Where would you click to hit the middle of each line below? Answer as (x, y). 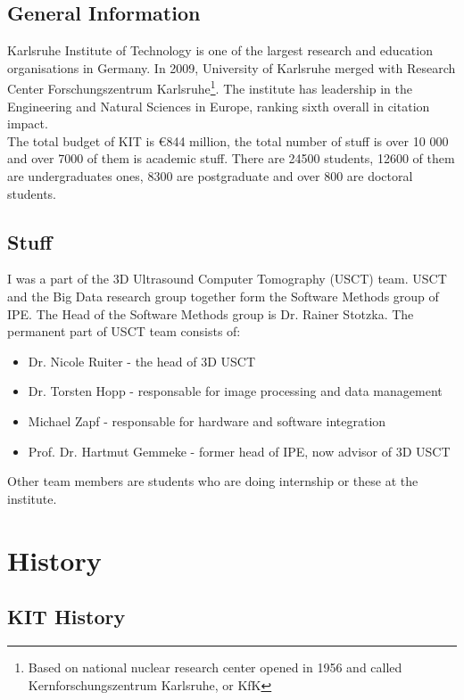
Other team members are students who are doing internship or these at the (213, 481)
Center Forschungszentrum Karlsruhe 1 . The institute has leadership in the (210, 87)
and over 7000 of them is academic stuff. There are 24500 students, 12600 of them (231, 158)
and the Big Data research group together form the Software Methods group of (223, 296)
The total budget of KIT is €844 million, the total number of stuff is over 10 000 (228, 140)
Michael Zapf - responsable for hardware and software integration (207, 420)
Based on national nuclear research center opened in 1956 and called (215, 667)
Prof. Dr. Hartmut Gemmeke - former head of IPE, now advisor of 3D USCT (239, 451)
